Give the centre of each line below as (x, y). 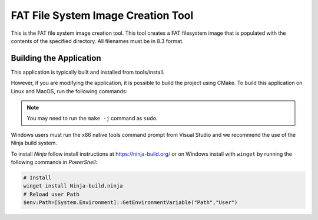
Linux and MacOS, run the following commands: (69, 91)
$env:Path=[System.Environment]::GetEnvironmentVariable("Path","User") (130, 203)
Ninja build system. (34, 143)
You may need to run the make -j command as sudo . (92, 119)
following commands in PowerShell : (54, 162)
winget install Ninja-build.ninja (73, 186)
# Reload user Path (51, 194)
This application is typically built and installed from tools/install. (88, 72)
